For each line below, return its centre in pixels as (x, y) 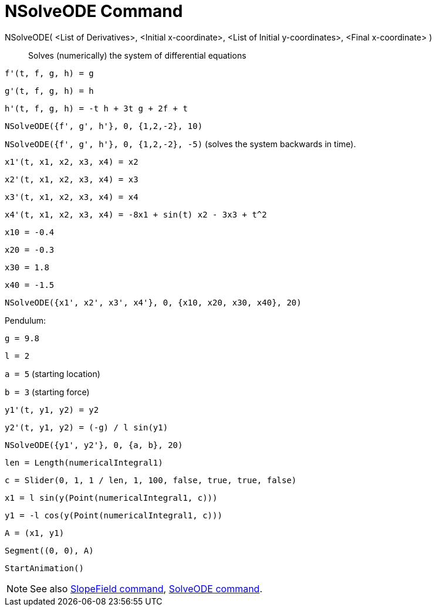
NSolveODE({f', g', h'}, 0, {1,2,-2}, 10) (104, 126)
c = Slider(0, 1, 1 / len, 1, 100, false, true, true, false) (151, 480)
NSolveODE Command (94, 11)
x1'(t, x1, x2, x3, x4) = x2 (72, 162)
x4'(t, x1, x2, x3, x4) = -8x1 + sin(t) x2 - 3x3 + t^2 (136, 214)
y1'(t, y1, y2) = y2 (52, 410)
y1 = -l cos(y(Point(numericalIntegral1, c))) (114, 515)
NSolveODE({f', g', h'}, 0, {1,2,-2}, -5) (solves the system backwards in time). (180, 144)
